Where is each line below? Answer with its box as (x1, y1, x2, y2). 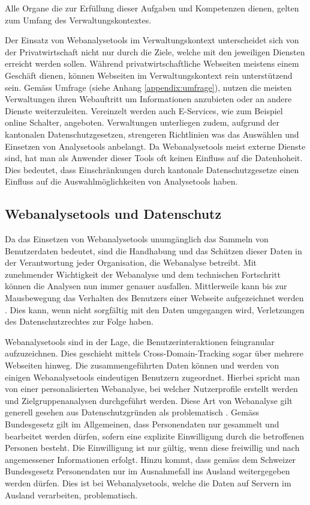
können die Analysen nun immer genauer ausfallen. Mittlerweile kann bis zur (5, 280, 287, 292)
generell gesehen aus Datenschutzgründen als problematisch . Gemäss (5, 406, 260, 418)
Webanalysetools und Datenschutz (5, 204, 222, 223)
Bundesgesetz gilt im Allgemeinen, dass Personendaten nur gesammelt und (5, 418, 279, 430)
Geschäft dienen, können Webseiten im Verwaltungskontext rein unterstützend (5, 69, 293, 81)
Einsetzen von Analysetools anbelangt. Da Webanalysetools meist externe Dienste (5, 139, 306, 152)
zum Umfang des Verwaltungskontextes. (5, 13, 152, 26)
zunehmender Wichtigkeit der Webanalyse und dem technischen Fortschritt (5, 268, 281, 280)
